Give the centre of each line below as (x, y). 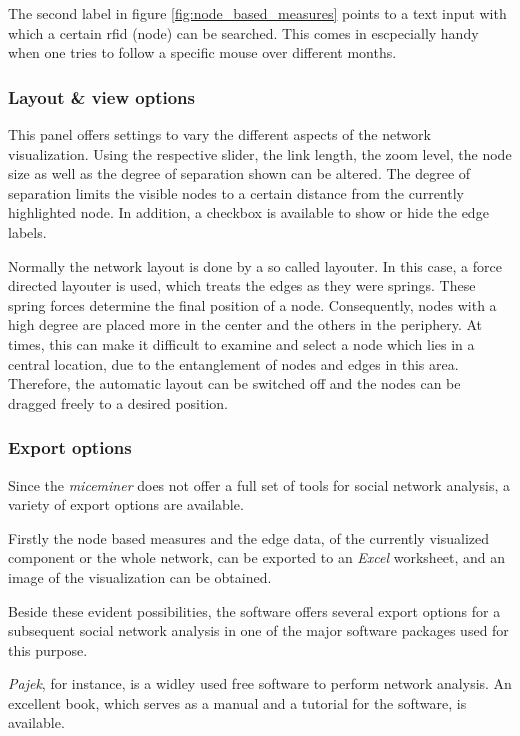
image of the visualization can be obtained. (140, 576)
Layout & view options (101, 96)
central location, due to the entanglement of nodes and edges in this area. (233, 363)
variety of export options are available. (126, 504)
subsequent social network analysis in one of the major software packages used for (258, 630)
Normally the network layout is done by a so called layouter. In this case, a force (255, 265)
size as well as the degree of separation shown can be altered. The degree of (239, 173)
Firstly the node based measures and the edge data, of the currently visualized (249, 537)
